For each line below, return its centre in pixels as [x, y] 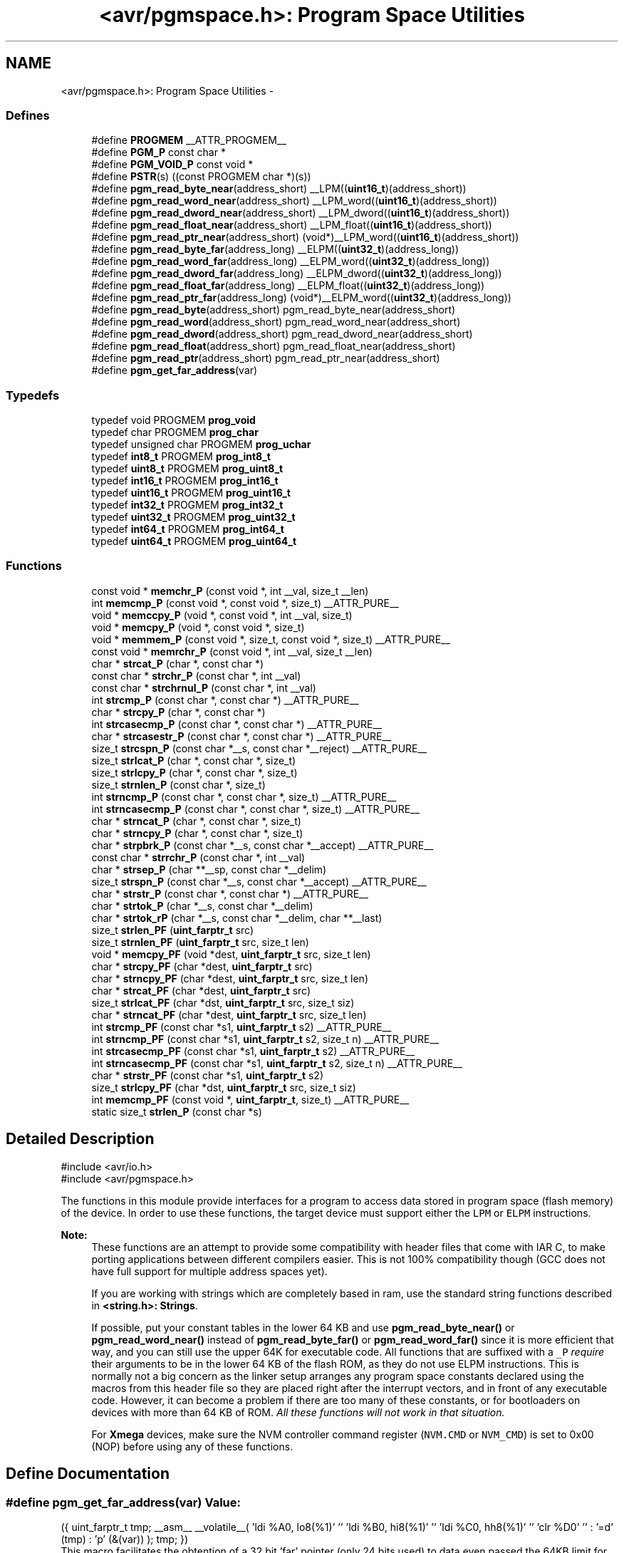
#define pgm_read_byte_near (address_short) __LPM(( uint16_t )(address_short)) [279, 189]
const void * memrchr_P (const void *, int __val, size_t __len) [232, 651]
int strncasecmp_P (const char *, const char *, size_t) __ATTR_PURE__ [255, 809]
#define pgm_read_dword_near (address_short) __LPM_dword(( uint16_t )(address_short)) [301, 213]
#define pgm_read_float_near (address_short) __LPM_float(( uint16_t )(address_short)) [292, 225]
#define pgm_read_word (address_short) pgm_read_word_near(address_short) [276, 322]
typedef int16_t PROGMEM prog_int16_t [185, 481]
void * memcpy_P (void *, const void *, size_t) [198, 627]
